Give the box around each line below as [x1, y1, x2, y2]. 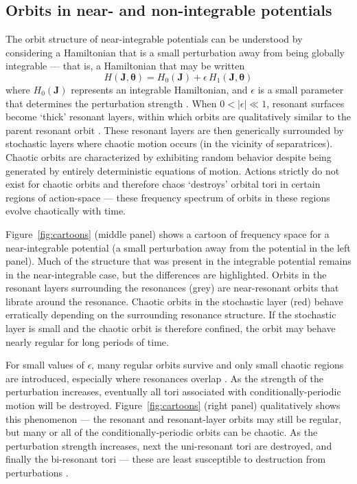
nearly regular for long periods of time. [5, 334, 169, 349]
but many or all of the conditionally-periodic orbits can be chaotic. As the [5, 425, 318, 439]
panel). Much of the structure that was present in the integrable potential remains [5, 254, 352, 268]
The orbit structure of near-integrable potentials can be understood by [5, 32, 303, 46]
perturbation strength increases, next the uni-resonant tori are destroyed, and [5, 438, 332, 452]
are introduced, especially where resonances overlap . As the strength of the [5, 371, 323, 385]
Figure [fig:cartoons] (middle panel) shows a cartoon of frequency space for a [5, 226, 330, 241]
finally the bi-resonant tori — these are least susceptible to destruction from [5, 452, 326, 466]
